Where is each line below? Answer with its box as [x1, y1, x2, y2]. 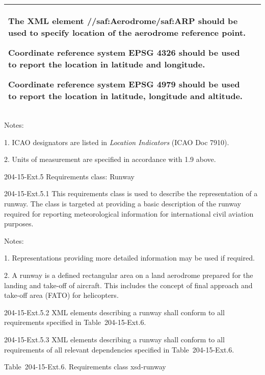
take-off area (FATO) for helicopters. [4, 290, 119, 300]
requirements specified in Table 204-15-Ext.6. [4, 317, 146, 327]
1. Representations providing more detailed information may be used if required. [4, 252, 255, 263]
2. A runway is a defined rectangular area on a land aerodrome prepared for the [4, 269, 253, 280]
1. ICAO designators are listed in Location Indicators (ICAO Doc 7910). [4, 136, 229, 147]
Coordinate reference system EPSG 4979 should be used [8, 78, 240, 90]
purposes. [4, 218, 34, 229]
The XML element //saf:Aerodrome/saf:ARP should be [8, 15, 238, 27]
